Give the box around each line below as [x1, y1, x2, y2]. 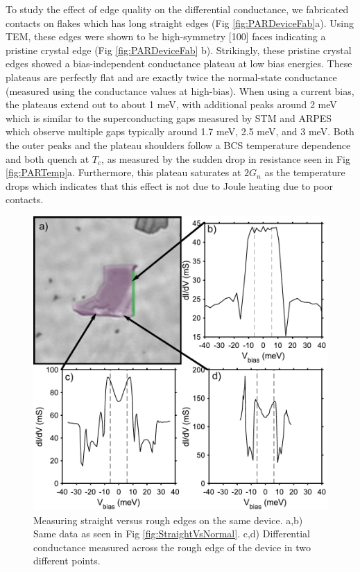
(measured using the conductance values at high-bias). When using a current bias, [6, 83, 354, 98]
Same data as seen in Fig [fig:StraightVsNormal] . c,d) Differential [33, 526, 310, 541]
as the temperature [264, 165, 345, 180]
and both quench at [6, 151, 89, 166]
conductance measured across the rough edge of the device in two [33, 539, 311, 554]
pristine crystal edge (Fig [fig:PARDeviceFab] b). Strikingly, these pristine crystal [6, 42, 352, 57]
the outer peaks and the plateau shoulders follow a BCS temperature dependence [6, 137, 351, 152]
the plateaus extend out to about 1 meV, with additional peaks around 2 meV [6, 97, 337, 112]
